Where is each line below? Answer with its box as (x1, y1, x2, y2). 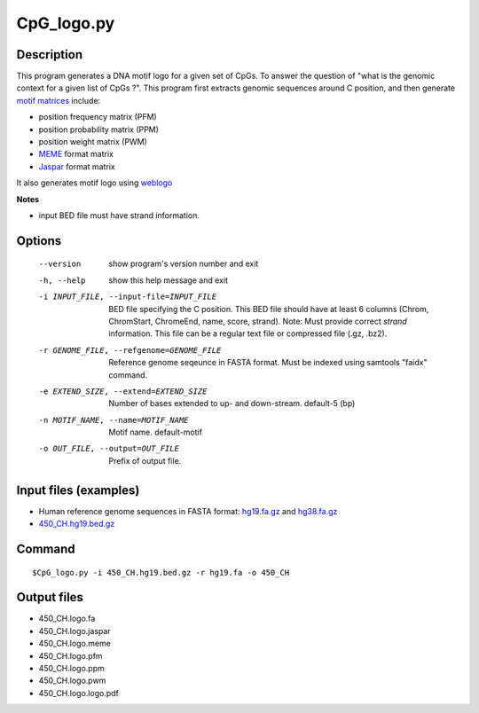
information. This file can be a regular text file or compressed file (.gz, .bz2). (108, 328, 388, 339)
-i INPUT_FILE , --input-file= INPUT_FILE (38, 292, 217, 302)
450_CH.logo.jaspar (38, 625, 111, 636)
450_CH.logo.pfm (38, 650, 103, 661)
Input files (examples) (16, 482, 140, 498)
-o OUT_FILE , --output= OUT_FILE (38, 443, 179, 454)
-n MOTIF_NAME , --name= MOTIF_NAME (38, 415, 189, 425)
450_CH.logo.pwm (38, 675, 106, 686)
